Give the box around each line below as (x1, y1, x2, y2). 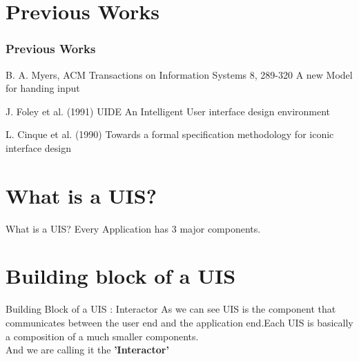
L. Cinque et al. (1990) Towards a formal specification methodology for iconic (6, 127, 334, 142)
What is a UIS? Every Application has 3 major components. (6, 221, 261, 235)
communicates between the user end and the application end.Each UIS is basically (6, 315, 353, 329)
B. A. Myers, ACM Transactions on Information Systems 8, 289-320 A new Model (6, 67, 353, 81)
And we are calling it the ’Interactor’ (6, 342, 169, 357)
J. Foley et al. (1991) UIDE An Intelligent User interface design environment (6, 104, 331, 118)
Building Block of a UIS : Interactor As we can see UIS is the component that (6, 302, 336, 316)
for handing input (6, 81, 80, 95)
